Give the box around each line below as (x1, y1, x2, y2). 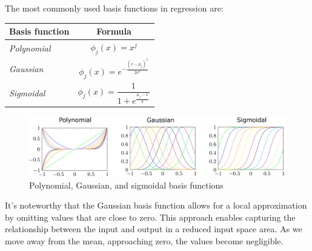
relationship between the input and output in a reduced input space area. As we (5, 223, 302, 235)
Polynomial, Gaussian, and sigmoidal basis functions (29, 178, 224, 191)
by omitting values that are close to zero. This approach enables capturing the (5, 210, 296, 223)
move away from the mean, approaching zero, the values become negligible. (5, 235, 284, 247)
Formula (96, 25, 131, 38)
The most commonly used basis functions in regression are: (5, 2, 224, 14)
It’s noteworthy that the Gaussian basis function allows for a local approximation (5, 199, 307, 212)
